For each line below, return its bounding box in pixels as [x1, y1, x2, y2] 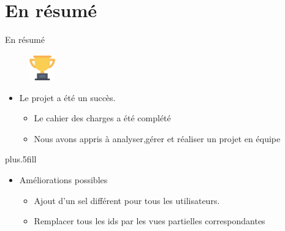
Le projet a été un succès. [19, 91, 116, 104]
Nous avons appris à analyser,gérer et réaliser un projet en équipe [34, 132, 281, 145]
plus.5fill [5, 153, 37, 165]
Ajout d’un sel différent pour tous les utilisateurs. [34, 194, 220, 206]
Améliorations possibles [19, 173, 108, 186]
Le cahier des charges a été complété [34, 112, 171, 124]
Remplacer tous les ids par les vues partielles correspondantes [34, 214, 265, 227]
